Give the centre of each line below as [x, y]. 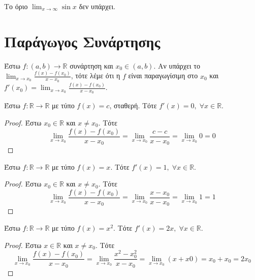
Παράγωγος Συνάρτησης [82, 41]
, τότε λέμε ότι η [95, 75]
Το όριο [16, 6]
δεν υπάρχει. [97, 6]
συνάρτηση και [91, 65]
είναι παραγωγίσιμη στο [163, 75]
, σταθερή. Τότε [133, 105]
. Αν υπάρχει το [177, 65]
